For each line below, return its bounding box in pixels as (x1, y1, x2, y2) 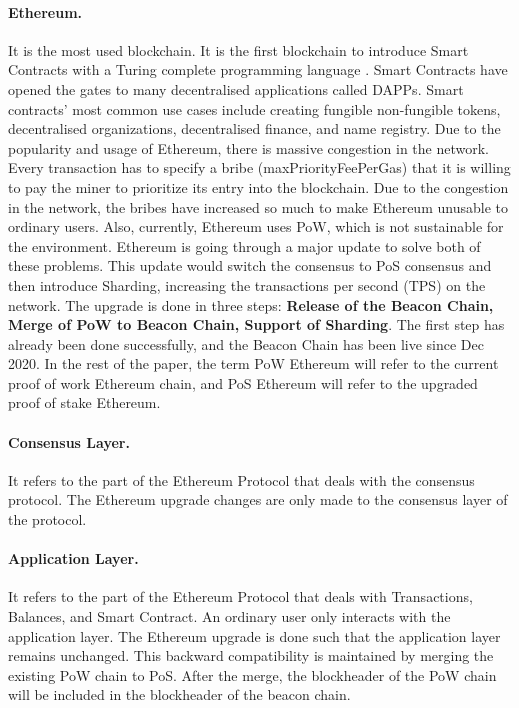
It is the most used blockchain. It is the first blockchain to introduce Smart (8, 39, 469, 60)
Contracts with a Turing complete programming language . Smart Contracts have (8, 59, 508, 80)
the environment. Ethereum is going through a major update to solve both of (8, 235, 481, 256)
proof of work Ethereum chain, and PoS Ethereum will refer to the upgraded (8, 372, 478, 393)
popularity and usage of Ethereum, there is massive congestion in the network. (8, 137, 490, 158)
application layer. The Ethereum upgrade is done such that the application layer (8, 625, 501, 646)
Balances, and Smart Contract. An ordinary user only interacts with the (8, 606, 451, 627)
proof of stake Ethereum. (8, 392, 161, 413)
